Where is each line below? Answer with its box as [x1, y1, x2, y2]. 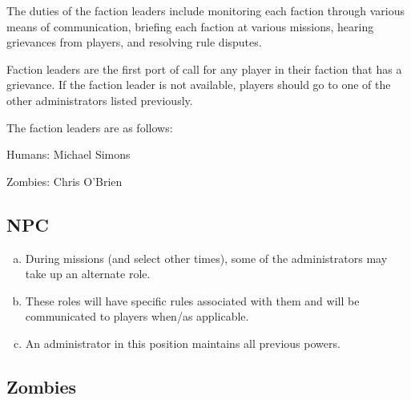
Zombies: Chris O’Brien [6, 172, 123, 189]
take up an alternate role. [25, 265, 151, 282]
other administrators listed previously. [6, 91, 193, 108]
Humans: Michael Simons [6, 146, 131, 163]
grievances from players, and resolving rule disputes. [6, 34, 262, 51]
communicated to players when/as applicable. [25, 308, 249, 325]
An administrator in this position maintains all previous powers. [25, 334, 340, 351]
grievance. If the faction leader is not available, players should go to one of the [6, 76, 391, 93]
